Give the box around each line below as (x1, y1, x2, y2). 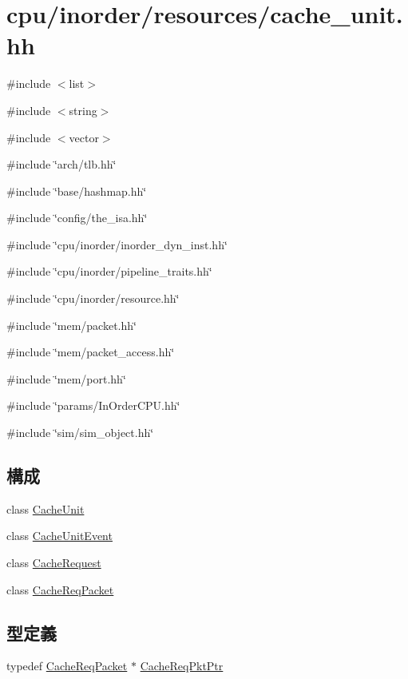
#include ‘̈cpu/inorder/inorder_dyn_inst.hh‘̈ (6, 236, 228, 252)
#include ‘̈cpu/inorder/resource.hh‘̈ (6, 290, 180, 307)
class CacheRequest (6, 554, 101, 571)
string (69, 101, 97, 118)
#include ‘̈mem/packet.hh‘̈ (6, 316, 137, 333)
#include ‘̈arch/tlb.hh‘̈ (6, 156, 117, 173)
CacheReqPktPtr (140, 657, 224, 674)
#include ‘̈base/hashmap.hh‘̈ (6, 182, 147, 199)
